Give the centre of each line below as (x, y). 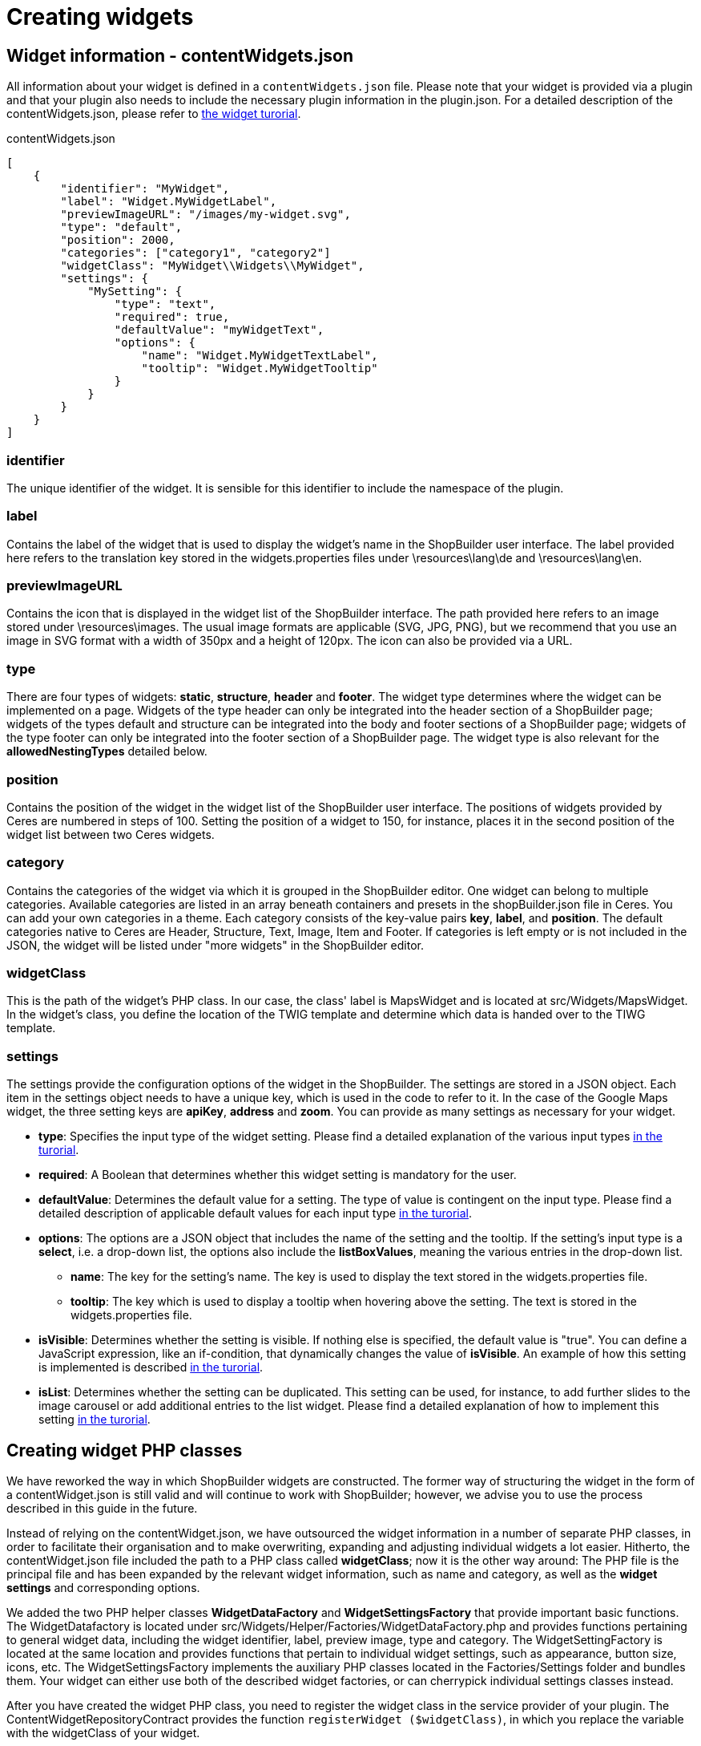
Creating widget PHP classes (125, 1450)
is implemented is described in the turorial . (151, 1367)
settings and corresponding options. (103, 1588)
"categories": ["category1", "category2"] (195, 253)
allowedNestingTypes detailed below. (107, 751)
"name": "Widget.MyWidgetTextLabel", (260, 356)
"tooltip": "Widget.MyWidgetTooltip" (260, 369)
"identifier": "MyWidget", (145, 189)
